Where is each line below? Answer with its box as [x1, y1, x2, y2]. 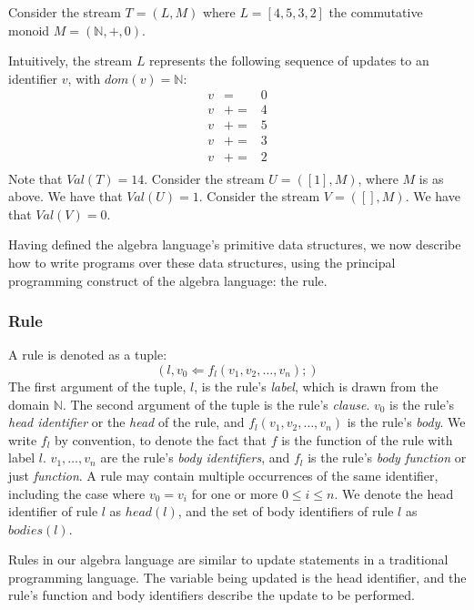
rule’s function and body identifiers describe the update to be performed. [8, 585, 415, 605]
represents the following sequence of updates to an [149, 51, 429, 70]
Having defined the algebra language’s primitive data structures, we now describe [8, 235, 461, 254]
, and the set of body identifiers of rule [177, 502, 394, 521]
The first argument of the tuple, [8, 376, 187, 395]
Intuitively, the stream [8, 51, 133, 70]
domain [8, 394, 50, 413]
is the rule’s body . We [347, 412, 466, 432]
